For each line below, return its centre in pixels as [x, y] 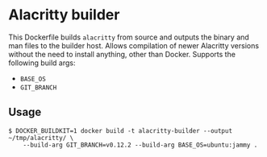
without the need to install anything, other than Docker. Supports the [122, 54]
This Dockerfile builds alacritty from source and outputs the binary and [129, 37]
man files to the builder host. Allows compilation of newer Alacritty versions [134, 45]
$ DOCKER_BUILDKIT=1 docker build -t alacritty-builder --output [120, 130]
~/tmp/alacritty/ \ [41, 138]
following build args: [42, 63]
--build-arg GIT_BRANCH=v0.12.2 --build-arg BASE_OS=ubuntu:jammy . [140, 145]
